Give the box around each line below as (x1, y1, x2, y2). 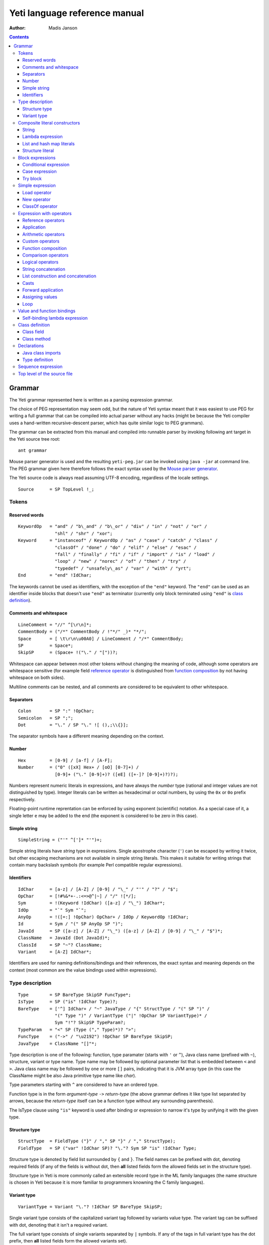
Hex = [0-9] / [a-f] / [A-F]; (18, 757, 113, 763)
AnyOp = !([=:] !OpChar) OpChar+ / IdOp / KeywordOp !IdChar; (18, 914, 189, 920)
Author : (9, 25, 26, 31)
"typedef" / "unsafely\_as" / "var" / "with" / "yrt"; (55, 565, 192, 571)
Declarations (18, 343, 44, 349)
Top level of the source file (18, 371, 73, 376)
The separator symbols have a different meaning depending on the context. (9, 733, 164, 739)
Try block (22, 175, 42, 181)
